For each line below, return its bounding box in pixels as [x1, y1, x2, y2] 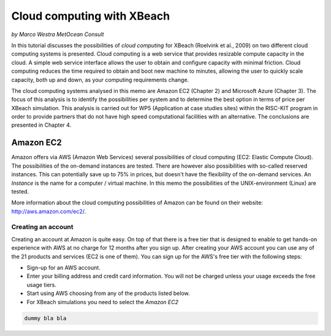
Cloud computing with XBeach [11, 9, 170, 23]
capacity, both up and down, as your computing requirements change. [11, 76, 189, 83]
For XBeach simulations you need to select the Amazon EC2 [26, 298, 179, 305]
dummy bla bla [24, 315, 67, 321]
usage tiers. [26, 281, 57, 288]
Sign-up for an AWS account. [26, 264, 101, 272]
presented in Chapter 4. [11, 121, 72, 129]
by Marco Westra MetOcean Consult [11, 31, 104, 38]
